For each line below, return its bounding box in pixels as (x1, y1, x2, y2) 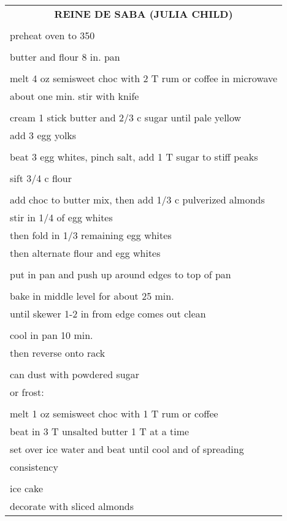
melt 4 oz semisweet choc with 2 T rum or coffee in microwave (10, 71, 278, 85)
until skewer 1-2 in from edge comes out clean (10, 306, 206, 321)
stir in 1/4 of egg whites (10, 210, 113, 224)
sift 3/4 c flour (10, 171, 72, 185)
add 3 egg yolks (10, 128, 77, 142)
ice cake (10, 481, 44, 495)
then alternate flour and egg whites (10, 246, 161, 260)
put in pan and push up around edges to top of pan (10, 267, 231, 281)
